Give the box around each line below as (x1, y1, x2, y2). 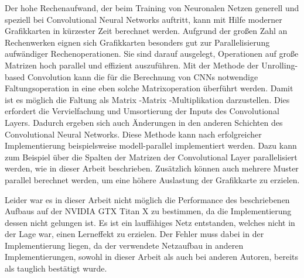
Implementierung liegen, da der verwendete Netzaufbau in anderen (5, 239, 244, 251)
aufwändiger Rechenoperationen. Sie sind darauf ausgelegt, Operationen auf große (5, 47, 299, 60)
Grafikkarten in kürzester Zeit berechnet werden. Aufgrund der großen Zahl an (5, 25, 288, 37)
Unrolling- (261, 59, 298, 71)
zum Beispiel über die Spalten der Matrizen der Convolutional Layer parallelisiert (5, 150, 298, 163)
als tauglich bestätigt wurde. (5, 262, 107, 274)
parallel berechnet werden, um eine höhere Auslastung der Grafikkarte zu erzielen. (5, 173, 300, 186)
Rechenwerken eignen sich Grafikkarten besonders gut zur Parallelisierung (5, 36, 270, 48)
